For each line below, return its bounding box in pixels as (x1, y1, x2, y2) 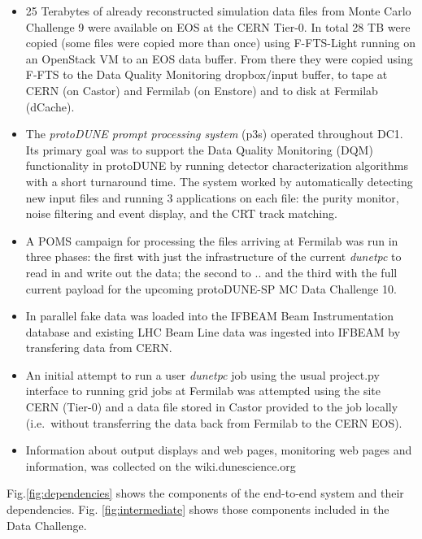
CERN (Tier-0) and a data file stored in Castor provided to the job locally (25, 398, 398, 415)
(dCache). (25, 98, 75, 115)
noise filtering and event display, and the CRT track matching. (25, 205, 337, 222)
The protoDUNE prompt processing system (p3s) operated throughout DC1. (25, 125, 403, 142)
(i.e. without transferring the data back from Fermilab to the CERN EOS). (25, 414, 402, 431)
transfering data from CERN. (25, 339, 172, 356)
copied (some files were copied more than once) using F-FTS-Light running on (25, 34, 416, 51)
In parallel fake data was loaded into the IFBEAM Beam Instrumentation (25, 307, 394, 324)
